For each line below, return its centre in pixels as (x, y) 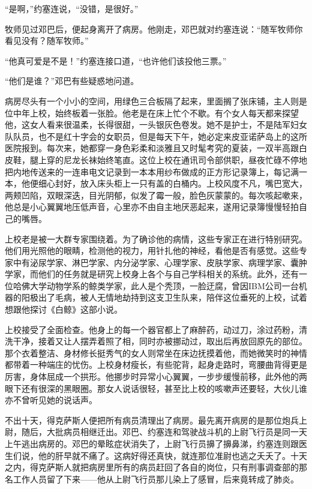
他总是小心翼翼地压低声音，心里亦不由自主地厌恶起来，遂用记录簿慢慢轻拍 (152, 207)
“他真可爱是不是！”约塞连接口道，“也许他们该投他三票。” (116, 60)
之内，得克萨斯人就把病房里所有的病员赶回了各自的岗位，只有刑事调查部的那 (156, 467)
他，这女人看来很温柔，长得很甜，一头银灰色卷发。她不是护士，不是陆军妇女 (156, 124)
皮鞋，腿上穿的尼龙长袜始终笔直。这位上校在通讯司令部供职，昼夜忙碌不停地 (156, 159)
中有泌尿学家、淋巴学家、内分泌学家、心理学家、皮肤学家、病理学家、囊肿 (160, 262)
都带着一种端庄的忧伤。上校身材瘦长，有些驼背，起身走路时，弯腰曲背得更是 (156, 364)
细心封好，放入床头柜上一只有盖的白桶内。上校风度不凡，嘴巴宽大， (172, 183)
